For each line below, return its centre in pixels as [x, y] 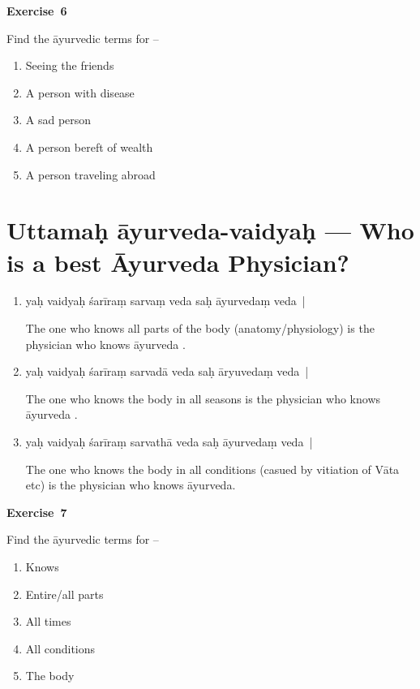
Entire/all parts [64, 594]
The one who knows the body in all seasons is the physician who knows [203, 398]
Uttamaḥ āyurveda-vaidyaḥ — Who [210, 230]
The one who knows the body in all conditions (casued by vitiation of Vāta [212, 469]
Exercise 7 [37, 512]
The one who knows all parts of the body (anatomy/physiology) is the [200, 328]
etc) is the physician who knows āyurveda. [131, 485]
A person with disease [80, 92]
